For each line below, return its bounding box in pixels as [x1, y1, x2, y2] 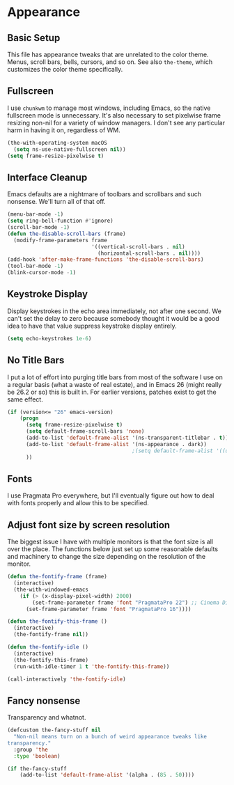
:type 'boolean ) [13, 752, 61, 759]
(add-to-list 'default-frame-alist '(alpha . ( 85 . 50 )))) [19, 772, 195, 779]
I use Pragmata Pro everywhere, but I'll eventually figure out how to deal [7, 491, 214, 500]
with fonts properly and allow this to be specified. [7, 499, 150, 507]
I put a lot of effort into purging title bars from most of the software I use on [7, 373, 223, 381]
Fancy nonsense [7, 695, 81, 706]
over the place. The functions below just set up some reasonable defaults [7, 545, 218, 553]
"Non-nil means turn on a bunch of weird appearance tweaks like [13, 734, 208, 740]
